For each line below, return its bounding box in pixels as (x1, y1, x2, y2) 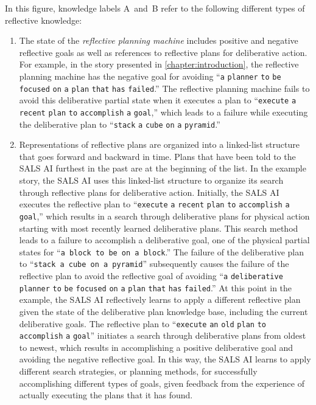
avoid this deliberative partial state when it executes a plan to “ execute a (19, 94, 297, 106)
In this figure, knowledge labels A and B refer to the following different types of (5, 2, 305, 14)
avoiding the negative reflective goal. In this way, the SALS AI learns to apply (19, 353, 311, 365)
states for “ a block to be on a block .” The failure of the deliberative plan (19, 245, 304, 258)
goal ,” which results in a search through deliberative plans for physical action (19, 209, 310, 222)
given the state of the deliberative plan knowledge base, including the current (19, 305, 308, 317)
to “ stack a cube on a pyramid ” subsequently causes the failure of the (19, 257, 289, 270)
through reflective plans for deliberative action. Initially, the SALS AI (19, 185, 279, 198)
